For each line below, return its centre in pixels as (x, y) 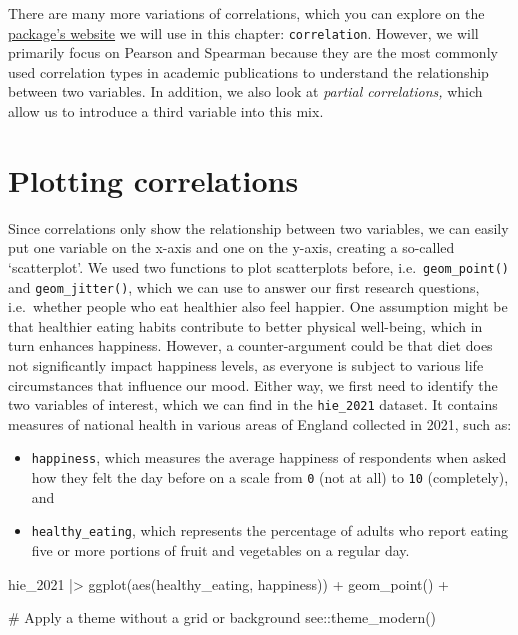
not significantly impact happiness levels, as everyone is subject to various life (246, 365)
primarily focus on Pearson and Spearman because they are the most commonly (253, 52)
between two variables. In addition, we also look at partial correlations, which (245, 91)
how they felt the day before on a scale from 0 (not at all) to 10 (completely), (270, 477)
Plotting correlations (153, 179)
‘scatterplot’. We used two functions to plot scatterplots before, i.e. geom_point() (258, 266)
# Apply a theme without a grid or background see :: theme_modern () (222, 617)
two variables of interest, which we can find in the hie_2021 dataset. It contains (253, 404)
